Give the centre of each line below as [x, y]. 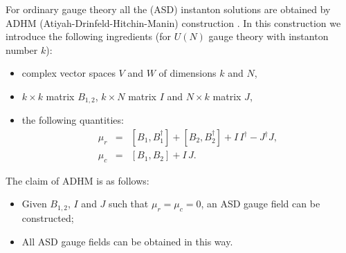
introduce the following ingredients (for [89, 36]
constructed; [48, 218]
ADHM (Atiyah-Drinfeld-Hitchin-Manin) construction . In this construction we [173, 22]
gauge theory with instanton [268, 36]
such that [129, 204]
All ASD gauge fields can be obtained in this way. [127, 241]
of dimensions [188, 73]
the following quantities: [73, 120]
